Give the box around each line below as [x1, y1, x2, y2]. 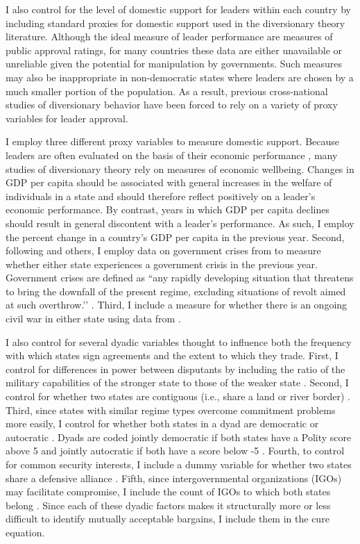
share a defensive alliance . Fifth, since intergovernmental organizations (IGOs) [6, 470, 342, 485]
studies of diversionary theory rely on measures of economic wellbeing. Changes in [6, 161, 354, 176]
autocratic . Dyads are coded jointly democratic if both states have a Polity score [6, 429, 352, 444]
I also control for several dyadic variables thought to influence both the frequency [6, 334, 352, 349]
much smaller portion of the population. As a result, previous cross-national [6, 83, 328, 98]
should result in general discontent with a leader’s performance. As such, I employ [6, 215, 354, 230]
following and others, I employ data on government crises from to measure [6, 243, 321, 258]
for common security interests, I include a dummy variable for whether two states [6, 457, 352, 471]
